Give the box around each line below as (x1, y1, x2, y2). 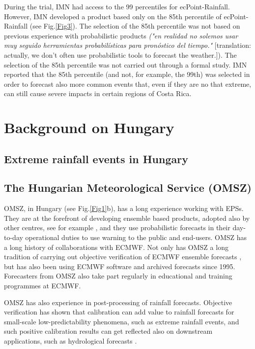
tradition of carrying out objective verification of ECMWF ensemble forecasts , (4, 251, 242, 262)
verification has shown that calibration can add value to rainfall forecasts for (4, 307, 234, 317)
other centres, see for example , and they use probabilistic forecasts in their (4, 222, 230, 233)
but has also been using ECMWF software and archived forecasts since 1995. (4, 261, 235, 271)
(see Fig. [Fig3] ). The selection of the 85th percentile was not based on (29, 21, 240, 31)
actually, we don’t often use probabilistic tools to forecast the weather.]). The (4, 49, 237, 60)
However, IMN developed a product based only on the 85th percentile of (4, 11, 222, 21)
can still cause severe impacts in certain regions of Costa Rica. (4, 88, 192, 99)
